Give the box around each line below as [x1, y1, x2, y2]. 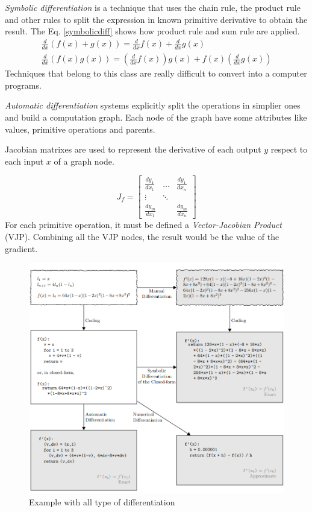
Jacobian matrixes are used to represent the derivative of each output [5, 143, 261, 156]
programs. [5, 78, 42, 91]
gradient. [5, 242, 38, 254]
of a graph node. [54, 154, 114, 167]
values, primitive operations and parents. [5, 122, 155, 135]
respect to [270, 143, 308, 156]
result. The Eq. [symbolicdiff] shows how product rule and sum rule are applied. [5, 25, 300, 37]
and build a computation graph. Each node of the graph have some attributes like [5, 110, 307, 123]
